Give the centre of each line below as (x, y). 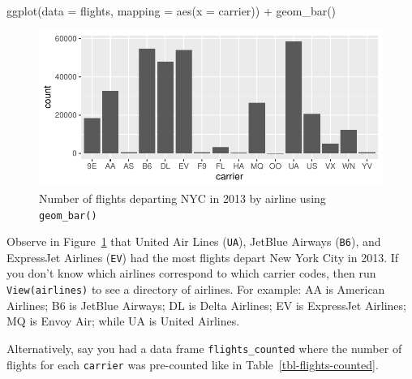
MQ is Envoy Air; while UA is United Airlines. (123, 321)
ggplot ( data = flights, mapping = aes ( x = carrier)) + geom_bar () (172, 11)
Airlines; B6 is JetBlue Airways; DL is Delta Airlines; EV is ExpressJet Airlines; (206, 305)
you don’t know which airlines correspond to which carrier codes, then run (191, 273)
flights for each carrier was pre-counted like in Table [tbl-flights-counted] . (193, 364)
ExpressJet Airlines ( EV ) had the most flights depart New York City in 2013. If (203, 257)
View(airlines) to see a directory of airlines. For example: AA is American (196, 289)
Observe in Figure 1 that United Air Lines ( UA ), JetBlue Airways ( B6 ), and (194, 241)
